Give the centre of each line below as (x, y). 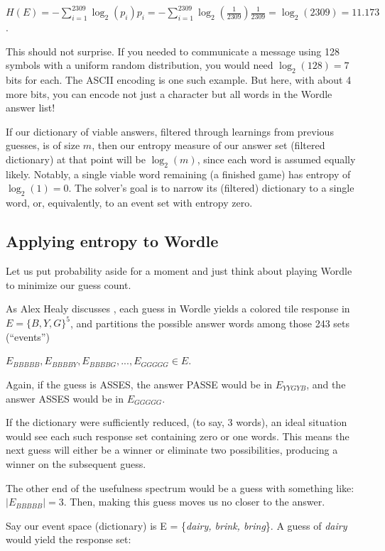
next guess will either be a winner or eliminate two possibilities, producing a (172, 450)
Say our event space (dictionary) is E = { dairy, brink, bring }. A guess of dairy (177, 525)
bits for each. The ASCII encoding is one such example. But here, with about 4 (179, 79)
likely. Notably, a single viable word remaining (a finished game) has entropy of (178, 174)
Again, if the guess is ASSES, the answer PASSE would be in (139, 384)
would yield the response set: (69, 539)
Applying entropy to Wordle (112, 241)
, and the (326, 384)
